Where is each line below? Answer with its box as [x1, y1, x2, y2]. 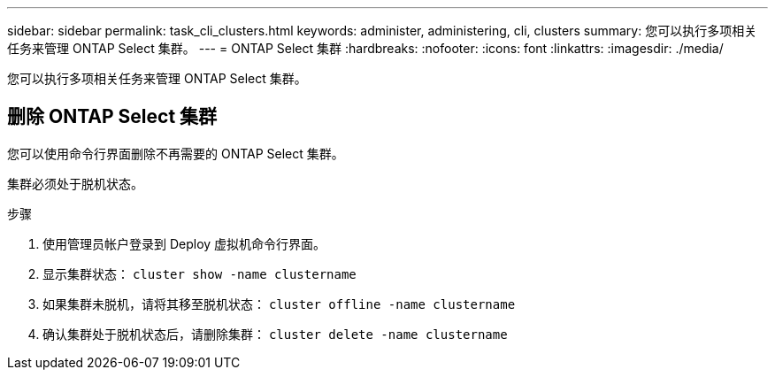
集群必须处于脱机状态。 [7, 175, 143, 191]
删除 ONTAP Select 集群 [7, 105, 218, 128]
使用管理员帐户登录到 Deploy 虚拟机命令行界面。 [42, 235, 326, 251]
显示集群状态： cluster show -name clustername [42, 265, 357, 281]
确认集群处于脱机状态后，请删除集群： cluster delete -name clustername [42, 326, 508, 342]
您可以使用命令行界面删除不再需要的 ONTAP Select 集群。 [7, 145, 344, 161]
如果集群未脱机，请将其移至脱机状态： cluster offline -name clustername [42, 296, 516, 312]
